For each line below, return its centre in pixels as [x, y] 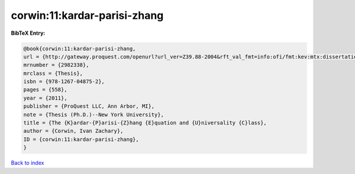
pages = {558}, [45, 90]
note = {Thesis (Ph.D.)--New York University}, [93, 114]
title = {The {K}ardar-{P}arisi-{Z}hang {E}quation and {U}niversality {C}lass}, [145, 123]
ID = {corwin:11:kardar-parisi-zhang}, [81, 139]
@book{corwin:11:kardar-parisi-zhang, [80, 48]
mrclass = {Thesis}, [53, 73]
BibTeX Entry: [28, 33]
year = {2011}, [45, 98]
